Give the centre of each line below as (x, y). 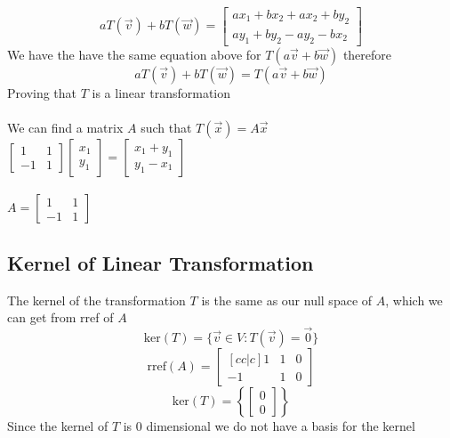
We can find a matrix (65, 127)
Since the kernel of (58, 426)
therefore (367, 54)
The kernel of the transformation (96, 300)
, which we (414, 300)
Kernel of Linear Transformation (161, 262)
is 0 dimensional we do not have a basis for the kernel (269, 426)
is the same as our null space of (287, 300)
